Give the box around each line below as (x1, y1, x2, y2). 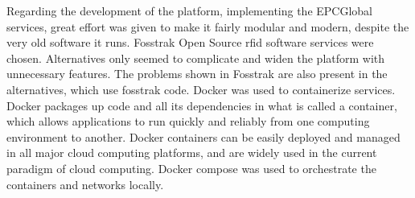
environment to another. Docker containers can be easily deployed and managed (6, 128, 401, 145)
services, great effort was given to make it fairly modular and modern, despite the (6, 18, 409, 35)
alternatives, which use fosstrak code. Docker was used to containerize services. (6, 80, 396, 97)
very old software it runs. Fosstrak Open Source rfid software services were (6, 34, 374, 51)
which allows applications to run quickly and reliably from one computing (6, 113, 370, 130)
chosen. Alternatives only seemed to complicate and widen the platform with (6, 49, 385, 66)
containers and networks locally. (6, 175, 164, 192)
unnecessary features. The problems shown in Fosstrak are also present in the (6, 65, 388, 82)
